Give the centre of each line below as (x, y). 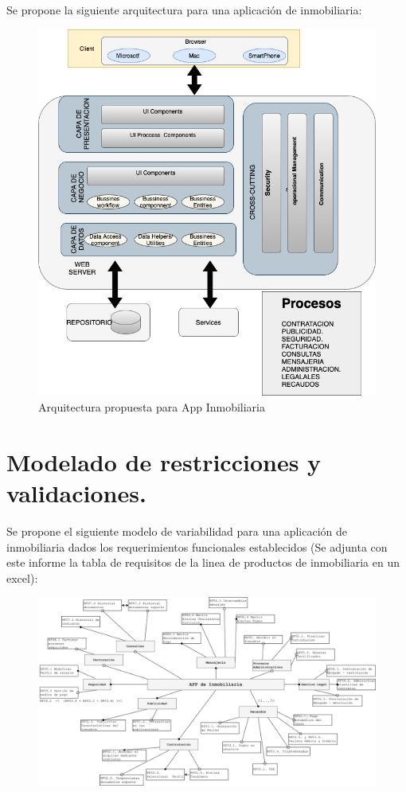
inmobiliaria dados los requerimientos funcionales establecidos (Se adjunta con (197, 546)
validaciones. (76, 492)
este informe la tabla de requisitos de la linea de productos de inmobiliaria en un (203, 562)
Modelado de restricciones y (164, 461)
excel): (22, 577)
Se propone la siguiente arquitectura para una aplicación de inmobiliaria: (184, 10)
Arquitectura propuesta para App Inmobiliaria (152, 407)
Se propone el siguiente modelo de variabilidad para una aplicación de (177, 531)
